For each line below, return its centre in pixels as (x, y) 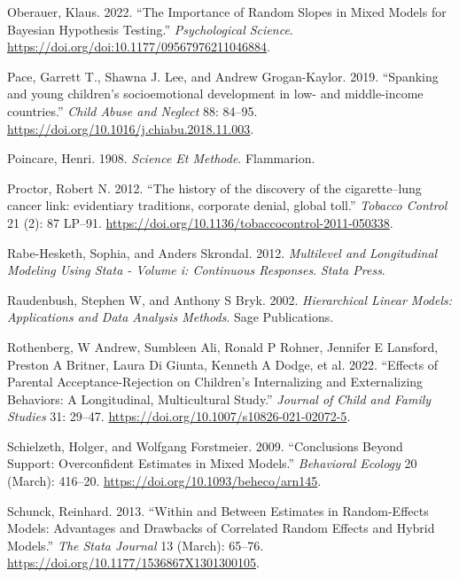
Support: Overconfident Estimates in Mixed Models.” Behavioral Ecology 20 (212, 463)
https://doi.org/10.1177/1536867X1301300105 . (133, 562)
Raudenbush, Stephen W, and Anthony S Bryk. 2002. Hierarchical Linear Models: (230, 299)
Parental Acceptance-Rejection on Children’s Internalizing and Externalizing (215, 382)
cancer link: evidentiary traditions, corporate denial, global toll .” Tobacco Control (227, 205)
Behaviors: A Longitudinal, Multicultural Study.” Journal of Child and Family (219, 398)
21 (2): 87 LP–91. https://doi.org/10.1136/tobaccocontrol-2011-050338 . (200, 222)
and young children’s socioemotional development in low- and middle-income (215, 94)
